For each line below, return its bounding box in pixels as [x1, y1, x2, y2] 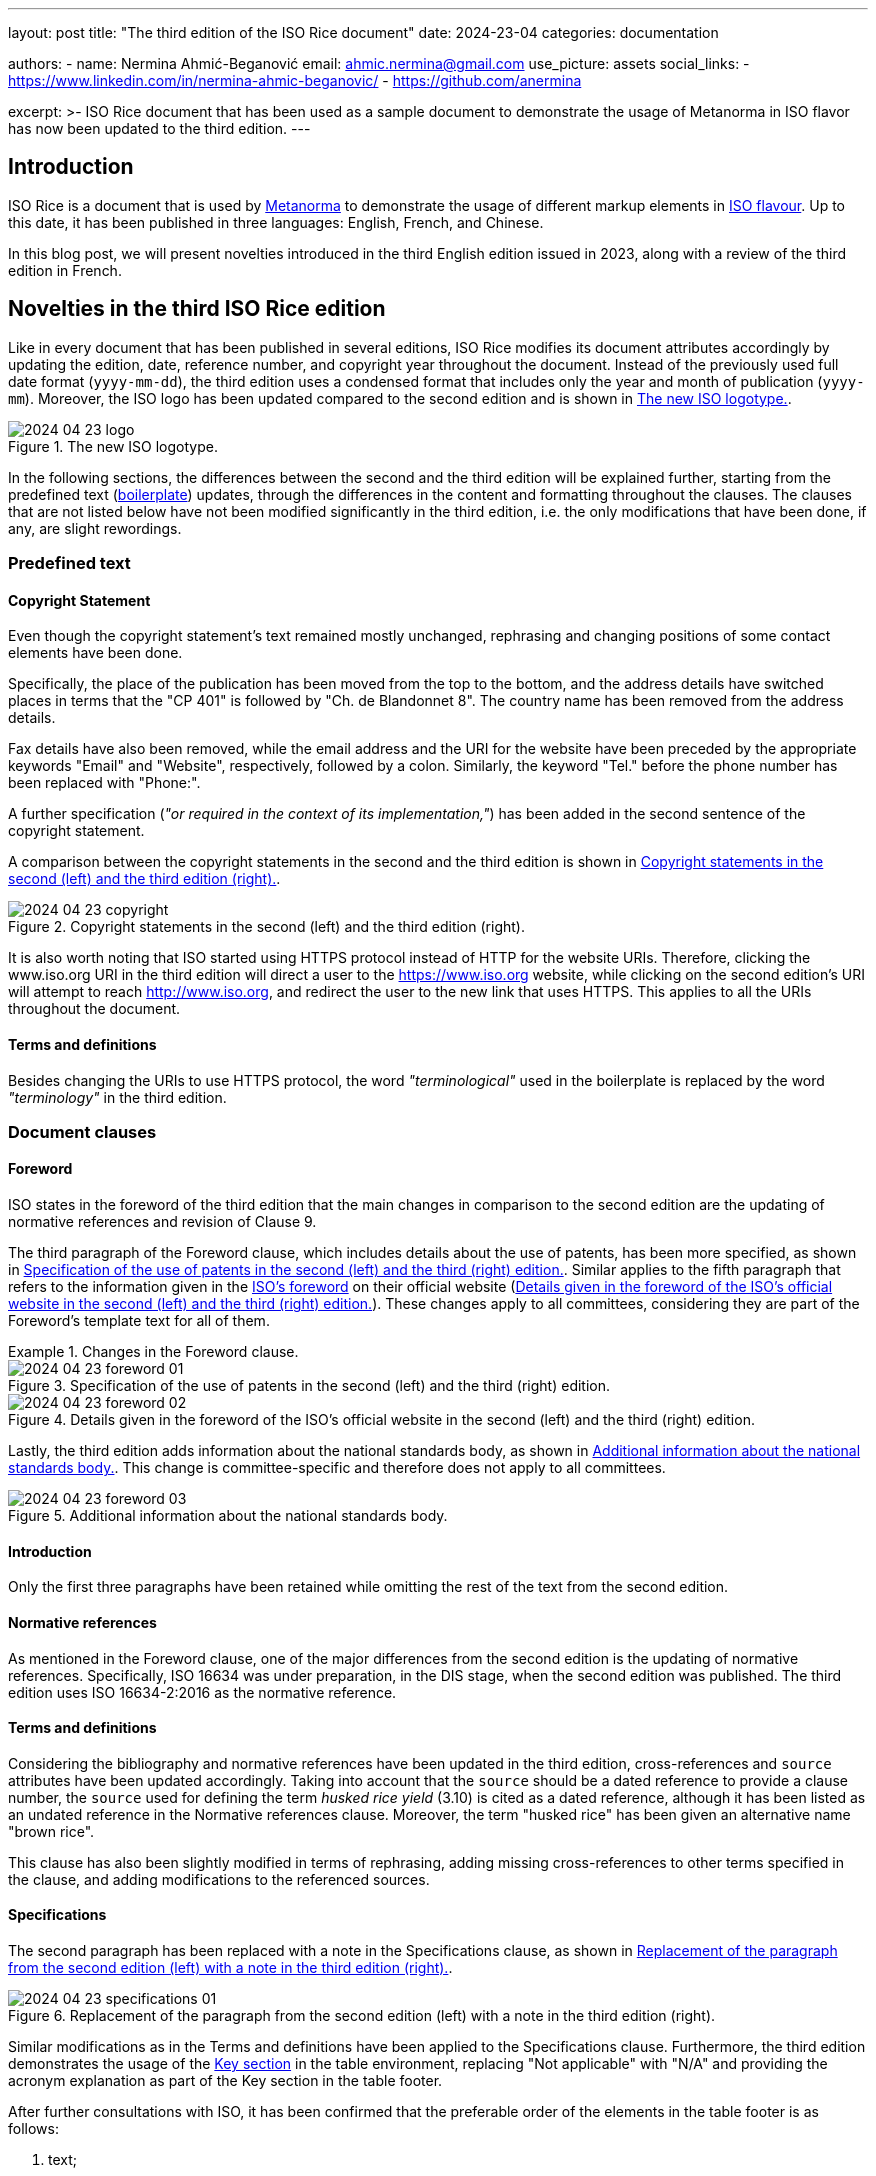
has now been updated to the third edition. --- [8, 120, 311, 137]
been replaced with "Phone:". [8, 774, 201, 792]
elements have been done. [8, 644, 183, 662]
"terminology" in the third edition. [8, 1088, 227, 1106]
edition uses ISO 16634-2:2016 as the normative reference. [8, 1683, 397, 1701]
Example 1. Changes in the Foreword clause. [8, 1343, 299, 1361]
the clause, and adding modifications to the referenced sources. [8, 1870, 430, 1888]
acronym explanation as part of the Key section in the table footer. [8, 2071, 443, 2089]
